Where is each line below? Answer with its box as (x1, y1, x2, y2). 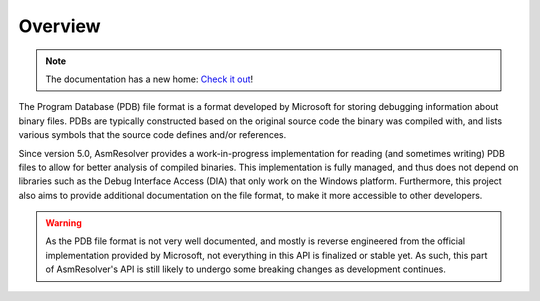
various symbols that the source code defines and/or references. (18, 129, 287, 141)
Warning (45, 217, 82, 229)
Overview (18, 15, 101, 37)
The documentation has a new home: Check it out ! (45, 73, 254, 85)
